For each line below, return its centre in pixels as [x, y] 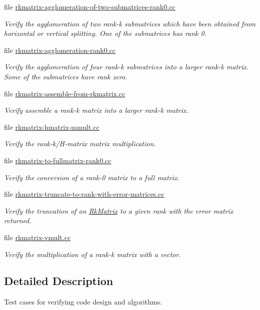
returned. [18, 220]
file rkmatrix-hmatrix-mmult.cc [52, 127]
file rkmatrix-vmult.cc [37, 237]
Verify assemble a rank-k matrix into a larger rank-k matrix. [96, 110]
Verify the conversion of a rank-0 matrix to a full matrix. [92, 177]
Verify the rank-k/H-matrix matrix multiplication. [80, 144]
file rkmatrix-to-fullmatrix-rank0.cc [58, 160]
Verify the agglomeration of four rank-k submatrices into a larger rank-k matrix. [126, 67]
